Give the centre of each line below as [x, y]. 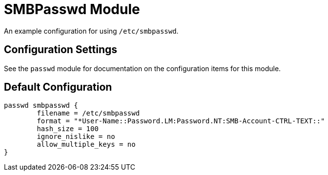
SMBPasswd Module [72, 9]
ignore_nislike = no [76, 137]
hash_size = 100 [68, 129]
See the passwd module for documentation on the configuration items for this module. [143, 68]
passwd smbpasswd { [41, 106]
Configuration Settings [61, 50]
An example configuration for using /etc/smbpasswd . [91, 31]
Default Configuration [58, 87]
